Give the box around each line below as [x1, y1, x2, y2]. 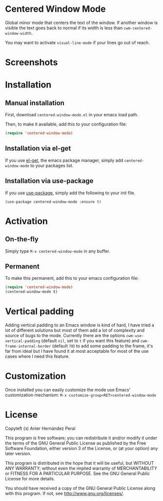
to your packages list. [30, 162, 74, 168]
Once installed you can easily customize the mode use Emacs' [5, 387, 131, 393]
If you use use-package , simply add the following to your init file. [5, 190, 136, 196]
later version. [5, 450, 32, 456]
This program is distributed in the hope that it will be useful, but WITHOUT [5, 460, 154, 466]
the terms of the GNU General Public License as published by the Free [5, 440, 146, 446]
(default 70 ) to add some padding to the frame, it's [52, 343, 153, 349]
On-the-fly [5, 235, 39, 243]
